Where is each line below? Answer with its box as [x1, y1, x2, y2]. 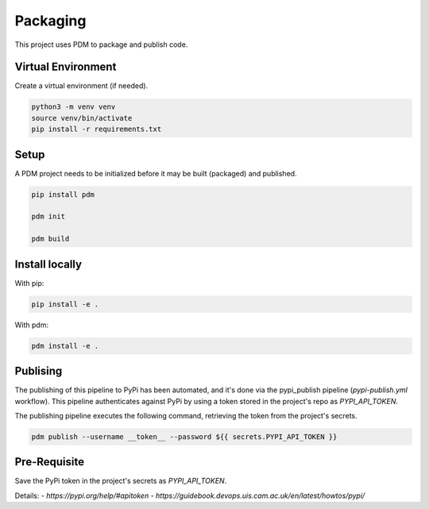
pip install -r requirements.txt [31, 125, 162, 134]
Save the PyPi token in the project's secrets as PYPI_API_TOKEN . [14, 476, 227, 486]
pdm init [31, 212, 66, 222]
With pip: [14, 278, 44, 287]
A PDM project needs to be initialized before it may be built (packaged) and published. [14, 168, 297, 178]
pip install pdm [31, 190, 95, 199]
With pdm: [14, 320, 49, 330]
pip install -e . [31, 299, 99, 309]
